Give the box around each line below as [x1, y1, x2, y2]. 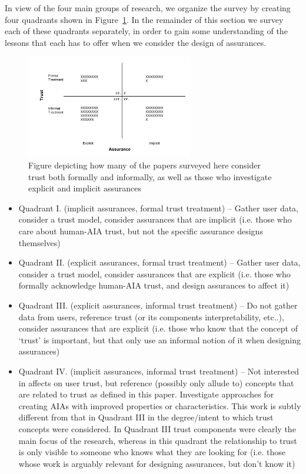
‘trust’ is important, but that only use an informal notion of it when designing [18, 333, 301, 346]
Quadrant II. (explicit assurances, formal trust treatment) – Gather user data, [18, 256, 301, 269]
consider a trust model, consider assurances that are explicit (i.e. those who [18, 267, 291, 280]
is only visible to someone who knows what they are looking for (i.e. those [18, 446, 285, 458]
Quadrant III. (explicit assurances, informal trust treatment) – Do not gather [18, 299, 298, 311]
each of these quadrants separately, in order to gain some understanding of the [5, 25, 288, 37]
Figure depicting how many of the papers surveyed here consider [28, 159, 261, 171]
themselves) [18, 236, 61, 248]
